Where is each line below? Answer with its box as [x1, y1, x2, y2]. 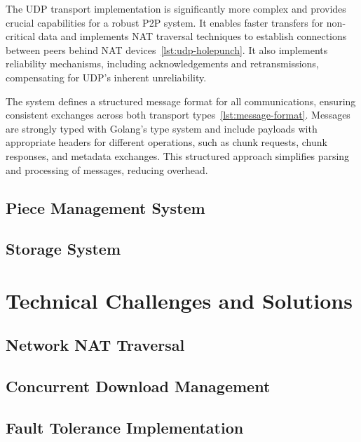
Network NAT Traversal [6, 334, 185, 356]
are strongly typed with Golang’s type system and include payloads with [6, 121, 318, 135]
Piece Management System [6, 196, 205, 218]
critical [6, 29, 36, 43]
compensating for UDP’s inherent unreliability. [6, 69, 207, 84]
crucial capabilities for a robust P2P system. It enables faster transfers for [6, 15, 324, 29]
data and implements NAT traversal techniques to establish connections [38, 29, 347, 43]
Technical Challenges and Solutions [6, 286, 353, 314]
